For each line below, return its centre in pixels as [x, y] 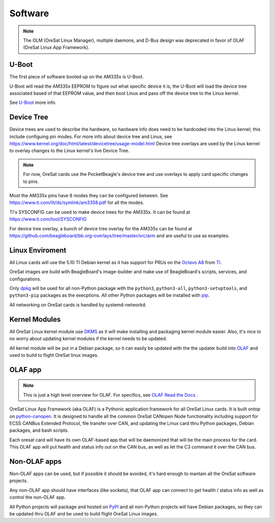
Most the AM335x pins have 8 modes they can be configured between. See [89, 196]
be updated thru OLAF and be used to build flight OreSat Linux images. [84, 514]
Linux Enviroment [38, 250]
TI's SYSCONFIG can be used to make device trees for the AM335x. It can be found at [100, 212]
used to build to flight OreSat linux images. [54, 355]
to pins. [31, 181]
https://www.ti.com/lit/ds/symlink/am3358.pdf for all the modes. [77, 203]
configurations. [25, 279]
